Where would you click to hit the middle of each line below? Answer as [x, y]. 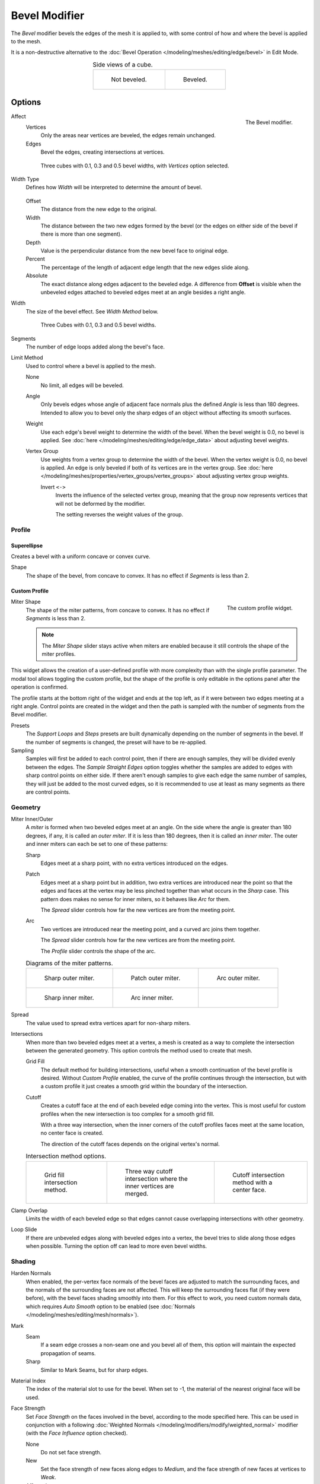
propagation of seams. [68, 1353]
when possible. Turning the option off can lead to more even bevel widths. [116, 1246]
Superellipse [27, 546]
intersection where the [156, 1178]
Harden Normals [31, 1273]
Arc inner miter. [152, 998]
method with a [252, 1182]
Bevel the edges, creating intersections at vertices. [103, 152]
